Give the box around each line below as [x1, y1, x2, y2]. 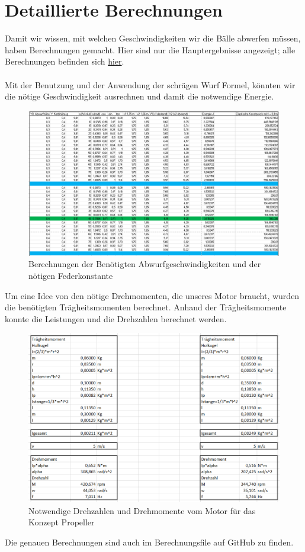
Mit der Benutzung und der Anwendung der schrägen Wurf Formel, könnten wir [5, 78, 296, 91]
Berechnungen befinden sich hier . [5, 55, 124, 68]
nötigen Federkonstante [28, 269, 113, 281]
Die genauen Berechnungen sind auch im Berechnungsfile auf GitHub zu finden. [5, 535, 294, 548]
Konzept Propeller [28, 516, 95, 528]
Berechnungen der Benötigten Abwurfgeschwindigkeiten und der [28, 258, 261, 270]
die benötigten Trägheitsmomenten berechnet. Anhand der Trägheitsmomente [5, 301, 287, 313]
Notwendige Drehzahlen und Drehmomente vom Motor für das [28, 504, 256, 516]
